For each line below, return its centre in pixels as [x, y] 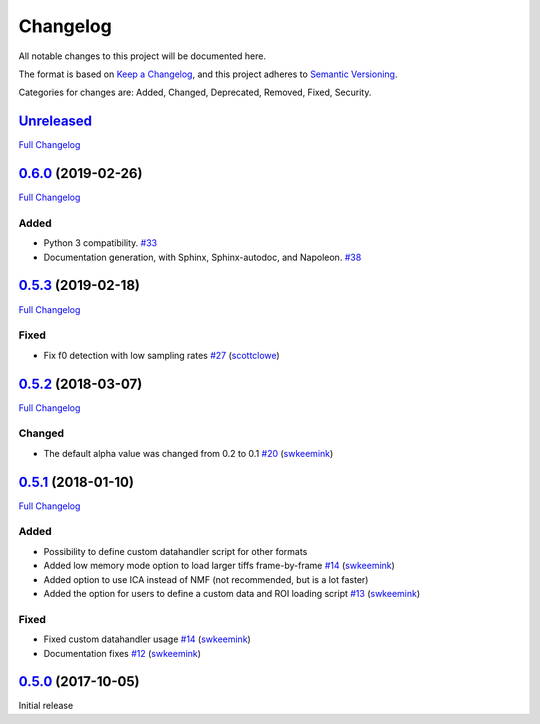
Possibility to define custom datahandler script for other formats [175, 551]
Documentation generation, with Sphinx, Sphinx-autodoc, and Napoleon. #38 [202, 257]
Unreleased [55, 121]
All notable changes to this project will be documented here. [142, 56]
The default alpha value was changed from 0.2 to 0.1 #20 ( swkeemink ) [188, 453]
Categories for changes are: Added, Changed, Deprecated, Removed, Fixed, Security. [195, 92]
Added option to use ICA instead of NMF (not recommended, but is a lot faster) [206, 579]
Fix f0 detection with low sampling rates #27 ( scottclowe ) [161, 355]
